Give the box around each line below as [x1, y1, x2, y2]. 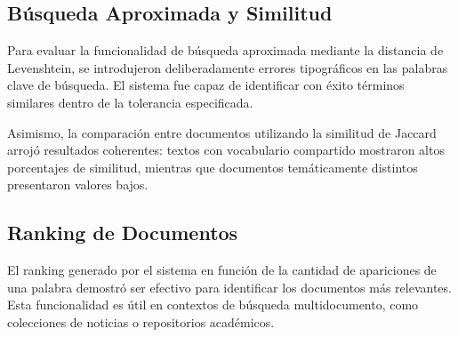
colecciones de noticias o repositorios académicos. [7, 312, 275, 331]
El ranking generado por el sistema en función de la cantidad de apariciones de [7, 261, 437, 279]
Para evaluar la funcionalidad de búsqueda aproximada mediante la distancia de [7, 41, 444, 60]
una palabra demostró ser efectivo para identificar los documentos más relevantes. [7, 277, 452, 296]
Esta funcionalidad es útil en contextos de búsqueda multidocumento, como [7, 295, 419, 314]
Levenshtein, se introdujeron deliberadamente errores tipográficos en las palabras [7, 58, 448, 76]
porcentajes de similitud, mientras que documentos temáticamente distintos [7, 157, 418, 176]
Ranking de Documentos [7, 219, 238, 246]
